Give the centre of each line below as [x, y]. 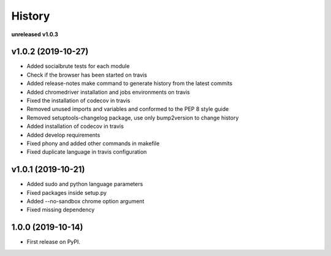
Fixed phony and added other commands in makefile [93, 143]
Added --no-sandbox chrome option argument [86, 201]
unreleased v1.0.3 [35, 34]
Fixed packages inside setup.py [67, 192]
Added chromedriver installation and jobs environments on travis [108, 92]
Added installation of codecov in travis [75, 126]
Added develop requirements [63, 135]
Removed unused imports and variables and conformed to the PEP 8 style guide [128, 109]
